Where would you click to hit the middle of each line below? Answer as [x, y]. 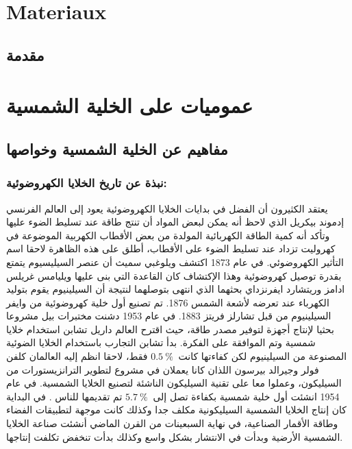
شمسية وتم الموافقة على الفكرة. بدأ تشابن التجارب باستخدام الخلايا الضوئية [161, 342]
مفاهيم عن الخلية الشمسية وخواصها [117, 148]
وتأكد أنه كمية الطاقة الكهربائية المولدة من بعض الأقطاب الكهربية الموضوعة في [168, 235]
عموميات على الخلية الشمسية [130, 105]
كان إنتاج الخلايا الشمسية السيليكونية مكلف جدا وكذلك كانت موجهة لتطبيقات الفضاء [176, 410]
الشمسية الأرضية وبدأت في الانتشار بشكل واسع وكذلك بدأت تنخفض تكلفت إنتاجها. [175, 436]
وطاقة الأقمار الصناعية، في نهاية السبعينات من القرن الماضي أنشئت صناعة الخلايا [172, 423]
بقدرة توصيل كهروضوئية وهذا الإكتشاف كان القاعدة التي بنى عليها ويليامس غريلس [174, 275]
